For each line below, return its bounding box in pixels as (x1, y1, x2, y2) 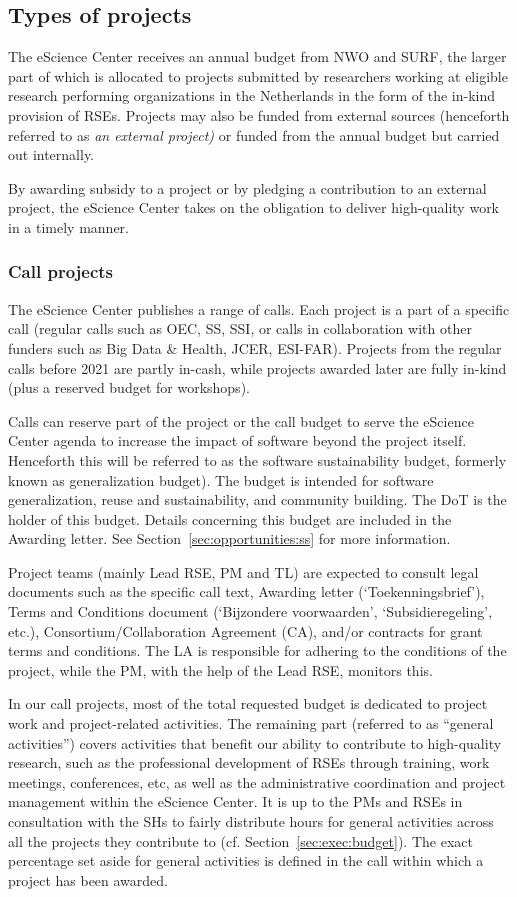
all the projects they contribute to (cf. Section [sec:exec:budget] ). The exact (8, 830, 473, 851)
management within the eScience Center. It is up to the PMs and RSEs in (8, 791, 463, 812)
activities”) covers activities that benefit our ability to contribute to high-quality (8, 732, 502, 753)
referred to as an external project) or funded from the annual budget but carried (8, 124, 500, 145)
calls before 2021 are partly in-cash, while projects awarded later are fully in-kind (8, 357, 507, 378)
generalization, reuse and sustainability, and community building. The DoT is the (8, 489, 507, 510)
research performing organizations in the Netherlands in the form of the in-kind (8, 85, 496, 106)
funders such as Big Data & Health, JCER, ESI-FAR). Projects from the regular (8, 337, 502, 358)
